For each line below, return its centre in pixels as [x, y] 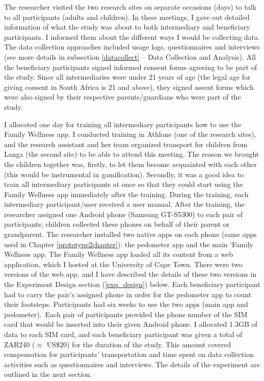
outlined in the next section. [48, 374]
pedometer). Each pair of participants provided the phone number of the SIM [126, 314]
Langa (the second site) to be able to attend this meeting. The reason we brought [132, 154]
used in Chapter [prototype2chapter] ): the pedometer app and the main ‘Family [129, 244]
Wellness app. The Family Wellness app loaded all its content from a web [118, 254]
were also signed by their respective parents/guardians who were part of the [123, 97]
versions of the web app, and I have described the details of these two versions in [130, 274]
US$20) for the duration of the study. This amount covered [139, 344]
